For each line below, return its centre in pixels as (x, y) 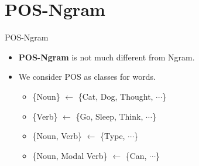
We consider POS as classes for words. (87, 77)
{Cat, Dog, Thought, (116, 96)
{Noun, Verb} (57, 136)
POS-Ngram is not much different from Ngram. (107, 57)
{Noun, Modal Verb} (70, 155)
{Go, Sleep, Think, (109, 116)
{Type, (113, 136)
